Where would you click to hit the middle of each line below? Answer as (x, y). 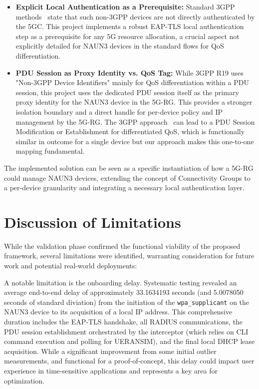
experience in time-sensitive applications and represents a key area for (111, 370)
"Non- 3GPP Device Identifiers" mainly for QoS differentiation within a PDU (132, 82)
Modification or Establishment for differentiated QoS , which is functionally (130, 131)
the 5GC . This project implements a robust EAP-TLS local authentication (130, 26)
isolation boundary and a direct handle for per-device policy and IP (119, 111)
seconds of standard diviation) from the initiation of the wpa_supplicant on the (127, 302)
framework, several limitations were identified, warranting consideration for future (129, 256)
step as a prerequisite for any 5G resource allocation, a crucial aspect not (128, 36)
